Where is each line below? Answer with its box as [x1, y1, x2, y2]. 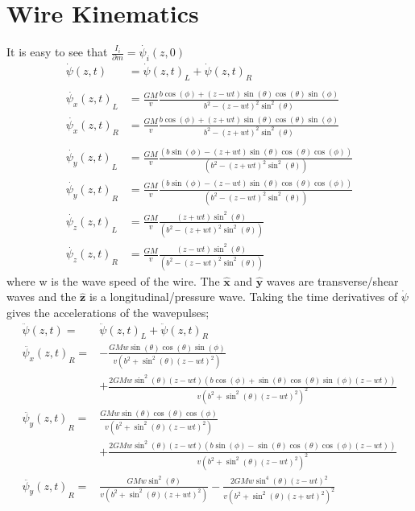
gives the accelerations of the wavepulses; [6, 303, 210, 320]
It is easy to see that [6, 43, 108, 60]
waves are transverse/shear [266, 272, 399, 289]
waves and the [6, 288, 77, 305]
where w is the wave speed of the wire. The [6, 272, 220, 289]
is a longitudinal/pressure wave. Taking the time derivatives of [89, 288, 398, 305]
